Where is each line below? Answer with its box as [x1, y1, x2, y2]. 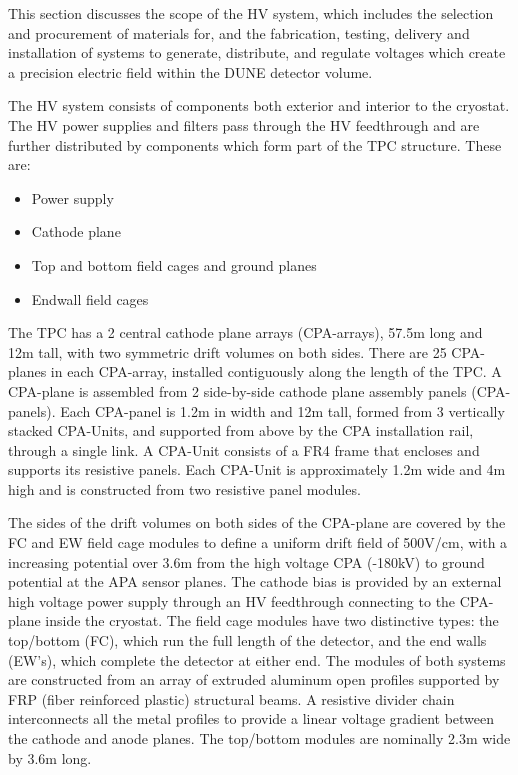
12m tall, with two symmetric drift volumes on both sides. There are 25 [8, 341, 447, 362]
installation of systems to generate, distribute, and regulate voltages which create [8, 42, 506, 63]
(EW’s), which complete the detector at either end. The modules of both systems [8, 649, 506, 670]
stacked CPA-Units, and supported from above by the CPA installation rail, [8, 420, 474, 441]
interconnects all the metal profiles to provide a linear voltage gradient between [8, 708, 495, 729]
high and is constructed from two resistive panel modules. [8, 478, 361, 499]
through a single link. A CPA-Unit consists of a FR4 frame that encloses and [8, 439, 480, 460]
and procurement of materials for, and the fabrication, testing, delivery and [8, 22, 470, 43]
